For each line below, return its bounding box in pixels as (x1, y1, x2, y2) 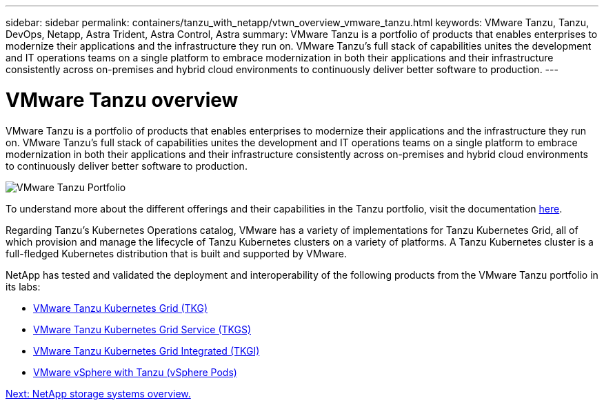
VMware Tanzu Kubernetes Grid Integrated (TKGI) (33, 344, 260, 357)
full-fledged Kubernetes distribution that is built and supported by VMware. (6, 247, 347, 259)
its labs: (6, 280, 41, 293)
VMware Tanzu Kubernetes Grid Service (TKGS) (33, 323, 252, 335)
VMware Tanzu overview (6, 88, 239, 112)
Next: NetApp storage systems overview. (6, 387, 191, 399)
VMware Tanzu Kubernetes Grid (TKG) (33, 302, 208, 314)
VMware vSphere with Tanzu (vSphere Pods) (33, 366, 237, 378)
